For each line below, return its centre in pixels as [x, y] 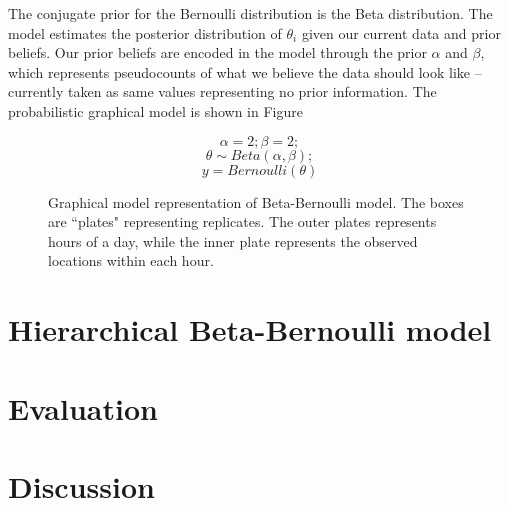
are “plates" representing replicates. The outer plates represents [242, 221]
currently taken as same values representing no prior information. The [222, 91]
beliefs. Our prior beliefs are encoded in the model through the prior [217, 52]
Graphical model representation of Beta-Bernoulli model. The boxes [256, 201]
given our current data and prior [401, 32]
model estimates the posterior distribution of [145, 32]
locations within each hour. [131, 260]
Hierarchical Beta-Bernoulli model [250, 329]
